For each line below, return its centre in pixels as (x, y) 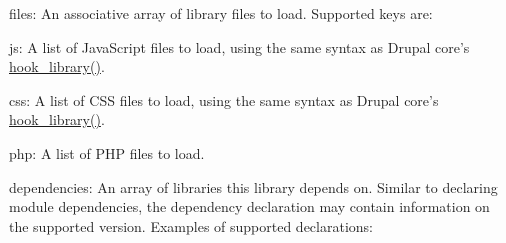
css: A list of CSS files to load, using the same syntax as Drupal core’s (224, 99)
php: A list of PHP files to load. (107, 152)
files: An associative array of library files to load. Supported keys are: (221, 13)
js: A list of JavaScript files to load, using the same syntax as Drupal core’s (239, 46)
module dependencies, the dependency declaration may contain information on (249, 206)
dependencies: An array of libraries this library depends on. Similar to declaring (253, 186)
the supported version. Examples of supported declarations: (191, 225)
